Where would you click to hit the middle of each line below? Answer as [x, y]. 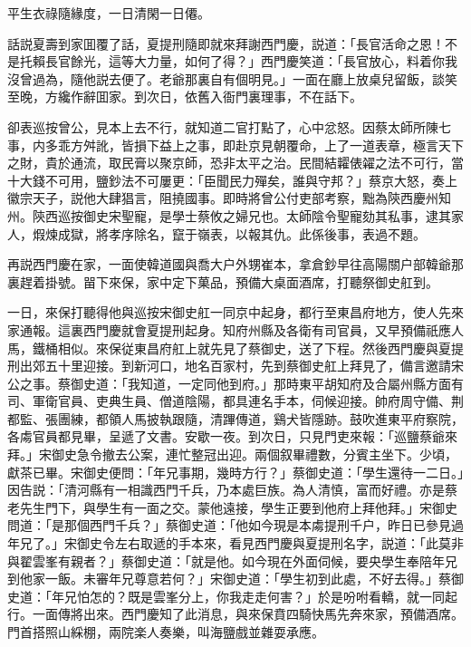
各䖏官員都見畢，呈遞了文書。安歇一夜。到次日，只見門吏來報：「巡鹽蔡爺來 [232, 436]
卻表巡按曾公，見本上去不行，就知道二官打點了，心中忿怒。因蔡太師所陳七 [229, 126]
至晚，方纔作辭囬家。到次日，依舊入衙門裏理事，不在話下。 [185, 97]
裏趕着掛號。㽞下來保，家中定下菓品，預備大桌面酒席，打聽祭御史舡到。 [223, 281]
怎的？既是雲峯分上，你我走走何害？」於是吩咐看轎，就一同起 [273, 596]
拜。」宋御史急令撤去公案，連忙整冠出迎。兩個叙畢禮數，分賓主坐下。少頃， [232, 454]
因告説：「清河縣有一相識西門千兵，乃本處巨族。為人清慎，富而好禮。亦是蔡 [232, 490]
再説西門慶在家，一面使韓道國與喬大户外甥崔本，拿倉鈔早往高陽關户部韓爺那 [235, 264]
